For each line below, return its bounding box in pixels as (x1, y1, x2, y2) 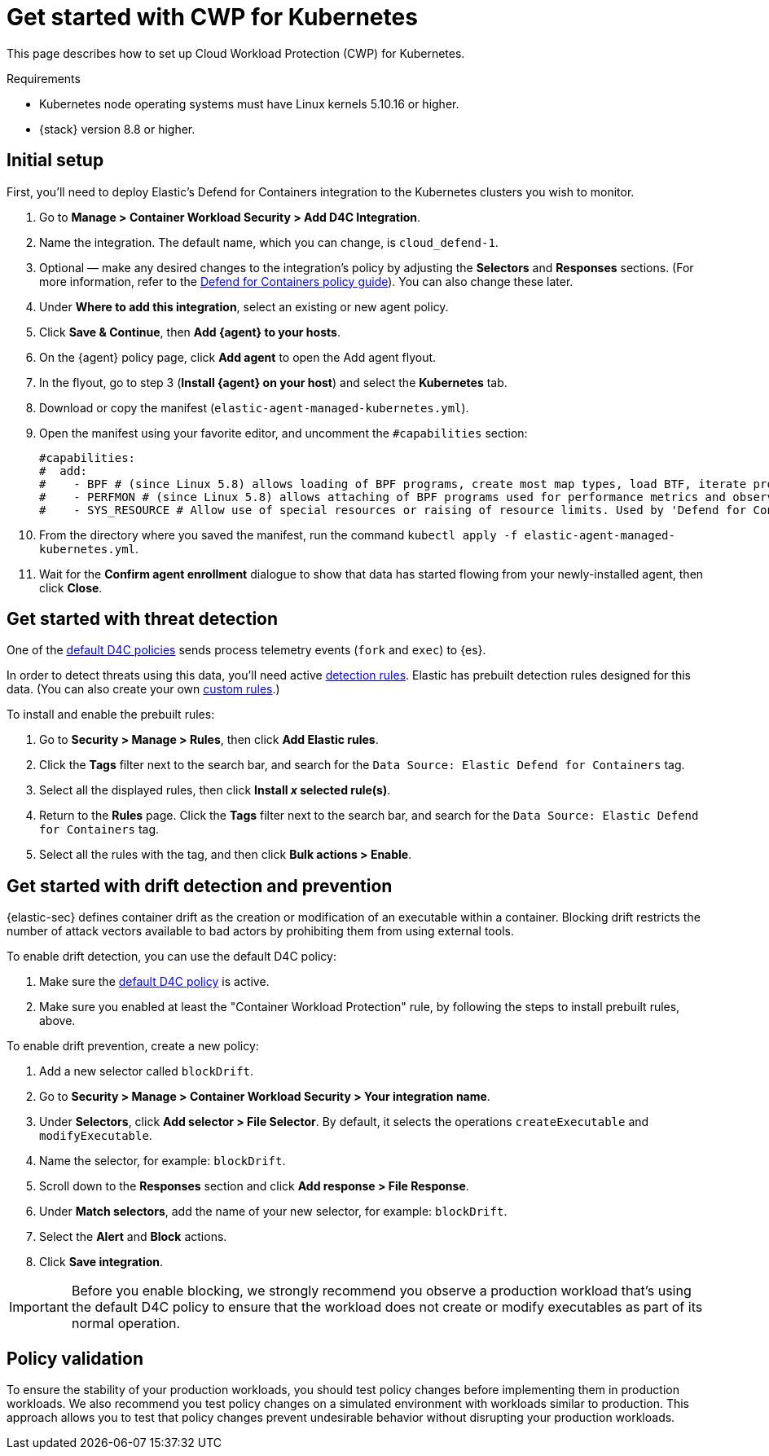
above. (39, 1014, 76, 1028)
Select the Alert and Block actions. (39, 1229, 227, 1244)
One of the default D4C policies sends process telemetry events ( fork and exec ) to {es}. (7, 643, 486, 658)
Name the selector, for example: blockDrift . (39, 1154, 286, 1168)
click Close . (39, 580, 103, 595)
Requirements (7, 71, 81, 86)
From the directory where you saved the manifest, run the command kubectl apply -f (39, 527, 518, 542)
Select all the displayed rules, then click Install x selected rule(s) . (39, 783, 391, 798)
